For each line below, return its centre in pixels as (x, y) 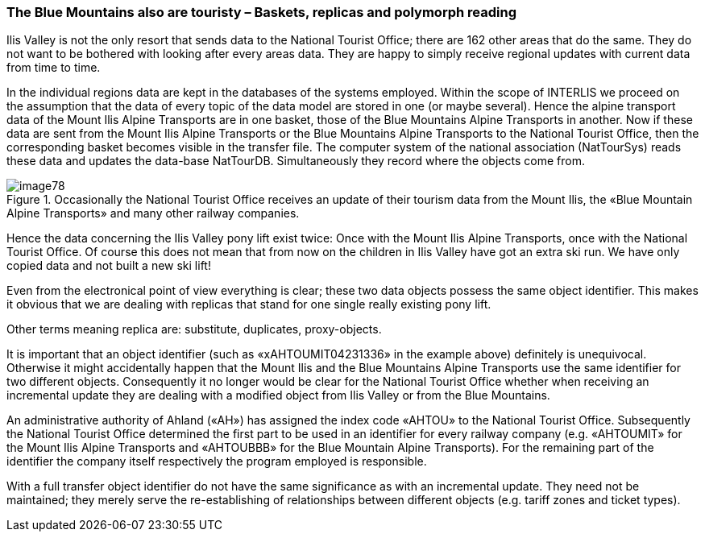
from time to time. (54, 68)
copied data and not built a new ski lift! (109, 266)
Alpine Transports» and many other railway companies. (153, 213)
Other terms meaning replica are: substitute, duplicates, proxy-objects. (194, 329)
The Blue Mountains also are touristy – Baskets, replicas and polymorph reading (261, 12)
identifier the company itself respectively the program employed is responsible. (217, 461)
